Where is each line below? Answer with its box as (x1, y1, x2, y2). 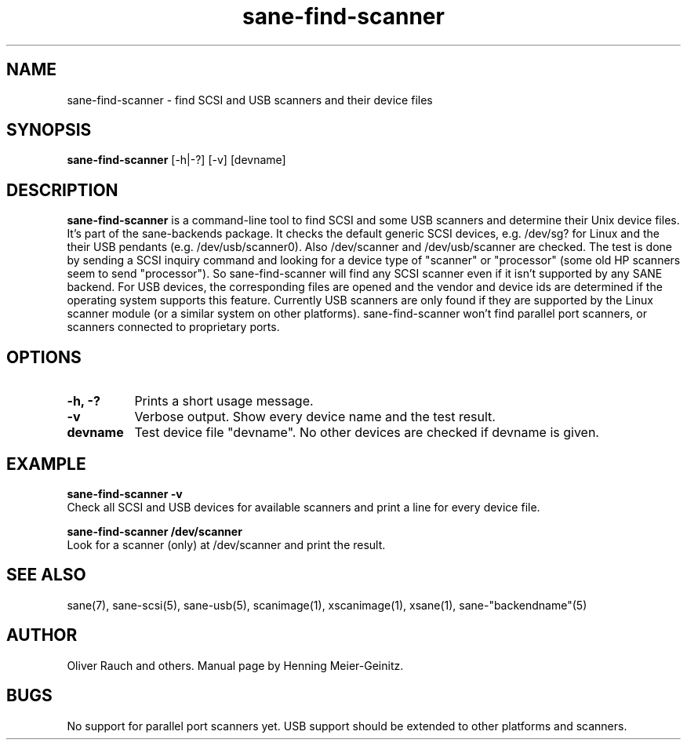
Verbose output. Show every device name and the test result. (134, 409, 496, 425)
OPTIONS (6, 347, 82, 367)
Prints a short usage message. (134, 393, 314, 409)
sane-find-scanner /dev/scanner (67, 524, 242, 538)
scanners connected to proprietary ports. (67, 320, 280, 334)
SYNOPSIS (6, 120, 92, 140)
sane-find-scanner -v (67, 486, 183, 500)
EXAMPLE (6, 453, 86, 474)
